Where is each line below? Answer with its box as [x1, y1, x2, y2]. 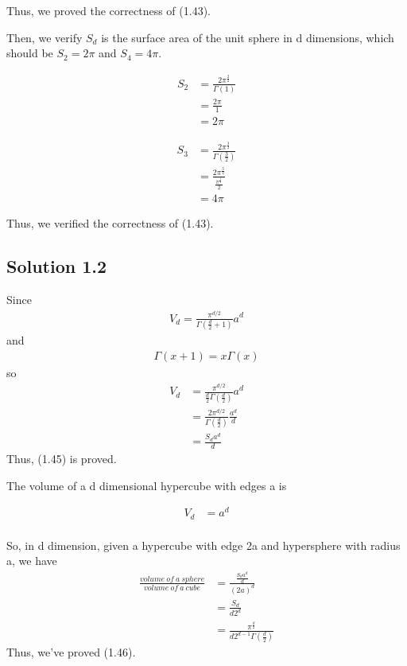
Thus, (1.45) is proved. [6, 450, 117, 467]
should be [6, 45, 53, 61]
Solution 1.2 [6, 254, 107, 278]
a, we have [6, 552, 57, 569]
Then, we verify [6, 29, 83, 45]
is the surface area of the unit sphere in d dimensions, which [101, 29, 394, 45]
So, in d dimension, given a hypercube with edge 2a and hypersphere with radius [6, 536, 401, 553]
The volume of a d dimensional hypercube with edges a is [6, 477, 287, 493]
